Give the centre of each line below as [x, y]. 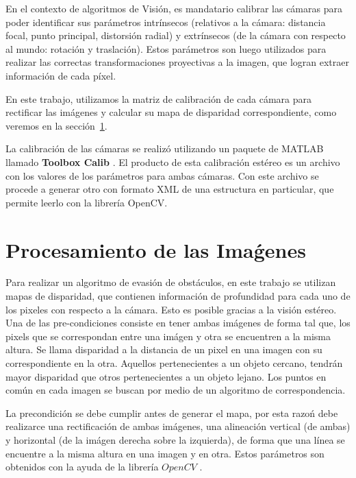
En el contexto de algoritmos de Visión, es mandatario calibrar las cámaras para [174, 8]
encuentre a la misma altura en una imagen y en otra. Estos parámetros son [165, 453]
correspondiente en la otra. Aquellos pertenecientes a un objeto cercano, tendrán [174, 363]
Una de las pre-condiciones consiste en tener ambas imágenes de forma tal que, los [178, 323]
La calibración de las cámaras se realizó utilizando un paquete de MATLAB [165, 148]
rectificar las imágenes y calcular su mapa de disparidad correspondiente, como [171, 112]
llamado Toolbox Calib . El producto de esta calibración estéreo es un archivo [173, 162]
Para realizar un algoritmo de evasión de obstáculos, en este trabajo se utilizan [171, 282]
